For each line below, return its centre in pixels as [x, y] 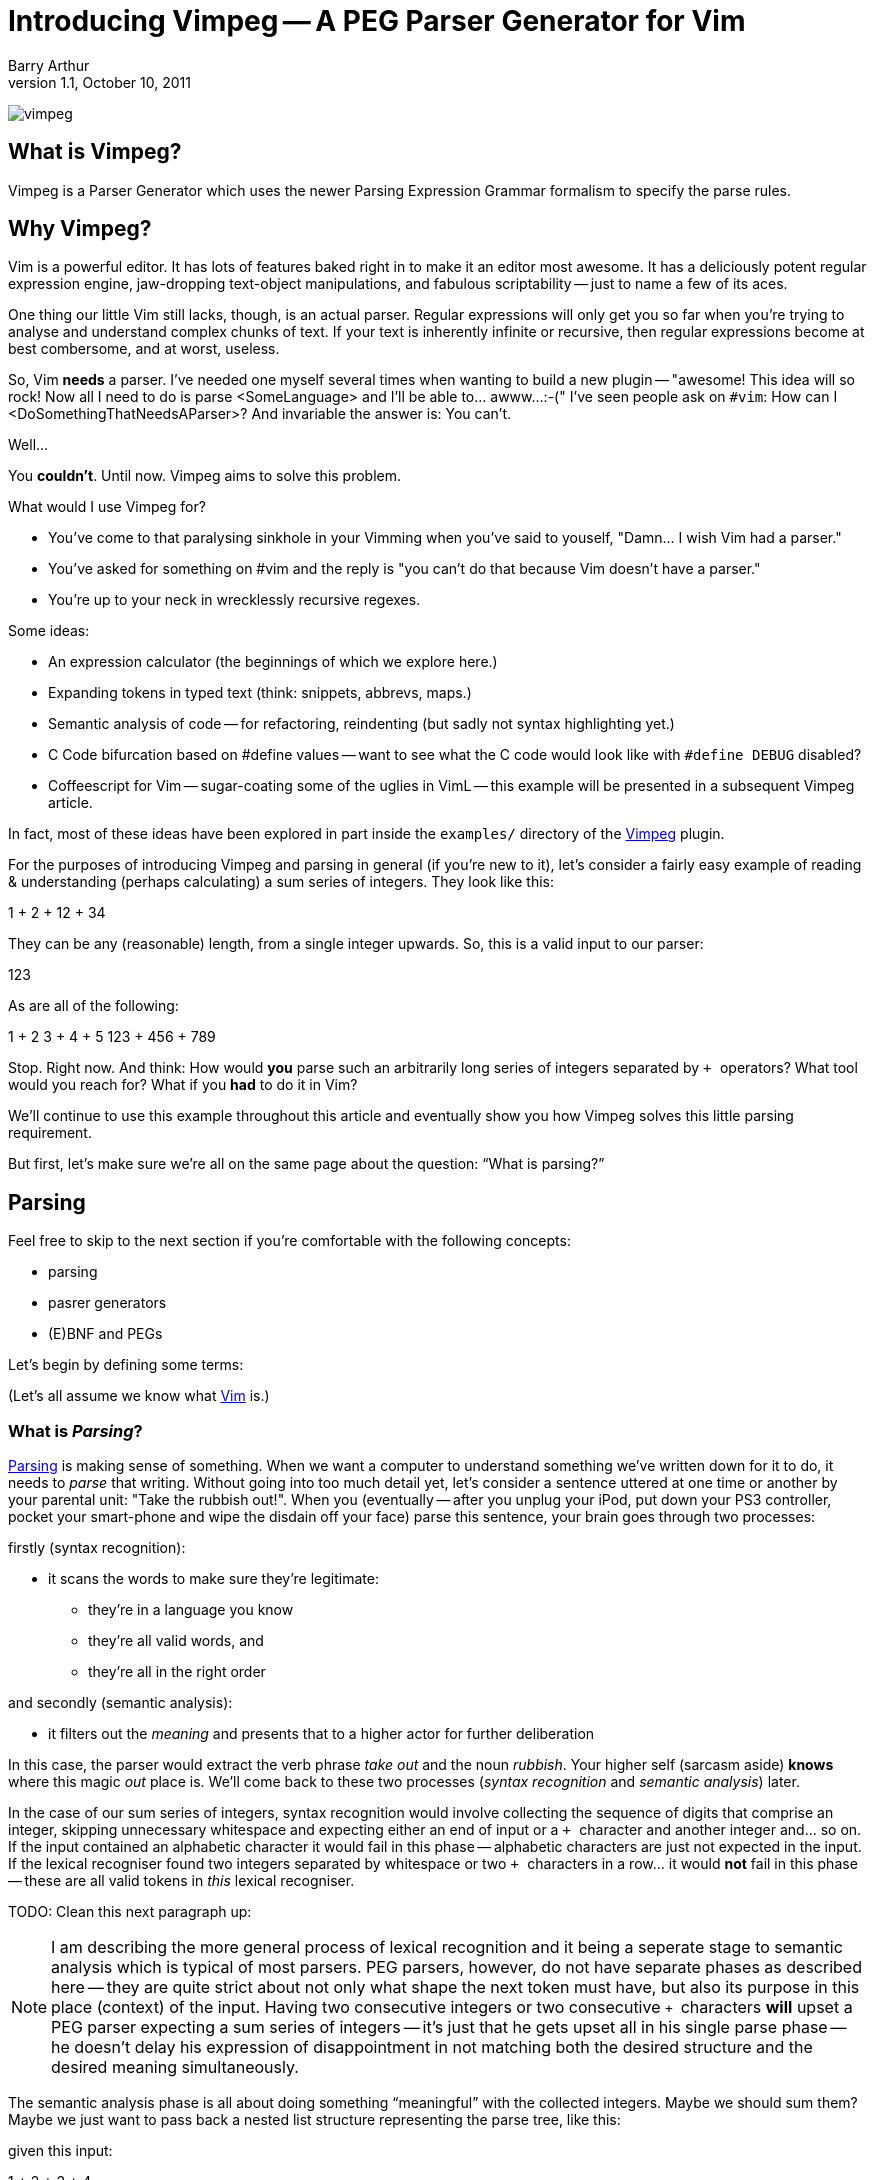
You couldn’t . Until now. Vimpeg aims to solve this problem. [205, 476]
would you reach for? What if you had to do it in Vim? [183, 1085]
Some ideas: [49, 631]
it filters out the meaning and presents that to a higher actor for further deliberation [321, 1734]
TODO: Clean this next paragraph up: [130, 1912]
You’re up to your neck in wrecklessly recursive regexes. [234, 600]
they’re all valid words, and [176, 1641]
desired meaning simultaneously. [175, 2067]
